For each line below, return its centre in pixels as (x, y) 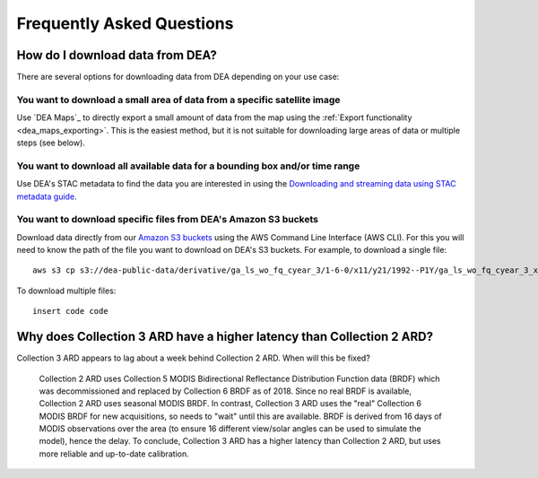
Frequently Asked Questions (125, 23)
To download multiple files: (66, 291)
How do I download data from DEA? (117, 55)
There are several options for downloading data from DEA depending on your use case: (178, 77)
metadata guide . (47, 196)
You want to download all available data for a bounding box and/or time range (188, 166)
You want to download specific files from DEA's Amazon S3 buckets (167, 220)
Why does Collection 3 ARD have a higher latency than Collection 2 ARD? (225, 337)
